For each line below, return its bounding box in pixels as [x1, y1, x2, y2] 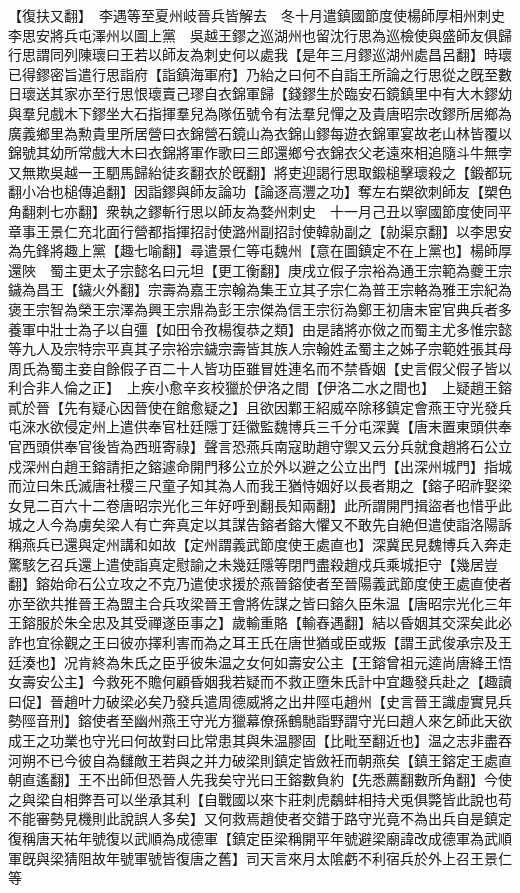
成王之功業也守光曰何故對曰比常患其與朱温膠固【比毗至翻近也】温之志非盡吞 [8, 729, 512, 750]
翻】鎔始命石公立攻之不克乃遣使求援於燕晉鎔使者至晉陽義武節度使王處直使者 [8, 573, 512, 594]
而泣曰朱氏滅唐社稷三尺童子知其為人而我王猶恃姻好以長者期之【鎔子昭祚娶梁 [8, 475, 512, 496]
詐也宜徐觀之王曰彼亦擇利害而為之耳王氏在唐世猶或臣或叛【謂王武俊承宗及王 [8, 632, 512, 652]
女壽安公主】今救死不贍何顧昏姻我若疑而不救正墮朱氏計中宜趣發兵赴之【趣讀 [8, 671, 512, 692]
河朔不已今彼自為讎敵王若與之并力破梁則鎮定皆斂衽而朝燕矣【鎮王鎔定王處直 [8, 749, 512, 770]
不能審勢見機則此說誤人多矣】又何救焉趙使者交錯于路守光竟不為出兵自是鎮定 [8, 808, 512, 829]
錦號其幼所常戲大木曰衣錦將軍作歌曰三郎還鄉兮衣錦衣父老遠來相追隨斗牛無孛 [8, 142, 512, 163]
